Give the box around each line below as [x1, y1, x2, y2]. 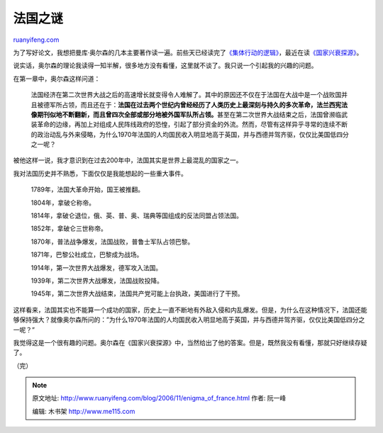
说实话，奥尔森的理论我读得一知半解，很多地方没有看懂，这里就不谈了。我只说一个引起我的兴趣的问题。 [13, 61, 318, 70]
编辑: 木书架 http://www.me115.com [32, 407, 135, 415]
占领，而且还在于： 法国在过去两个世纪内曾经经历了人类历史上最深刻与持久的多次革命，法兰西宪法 [61, 100, 348, 109]
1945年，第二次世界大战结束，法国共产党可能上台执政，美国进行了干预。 [30, 289, 244, 298]
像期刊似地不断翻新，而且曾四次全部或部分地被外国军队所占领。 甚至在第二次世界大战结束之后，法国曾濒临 [30, 110, 342, 118]
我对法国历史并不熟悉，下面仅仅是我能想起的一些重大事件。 [13, 169, 187, 177]
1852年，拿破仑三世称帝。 [30, 224, 108, 233]
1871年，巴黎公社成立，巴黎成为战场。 [30, 250, 143, 259]
